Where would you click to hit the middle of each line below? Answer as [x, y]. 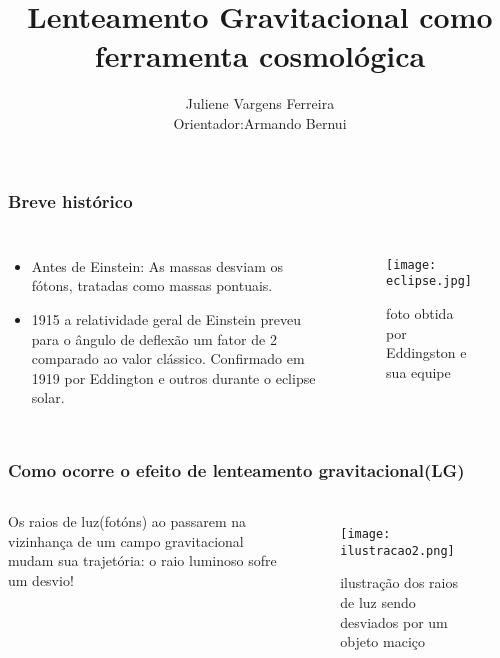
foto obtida [420, 313]
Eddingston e [426, 352]
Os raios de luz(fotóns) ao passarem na [127, 521]
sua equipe [418, 371]
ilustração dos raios [399, 582]
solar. [48, 397]
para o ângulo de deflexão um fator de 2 [154, 338]
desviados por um [394, 621]
